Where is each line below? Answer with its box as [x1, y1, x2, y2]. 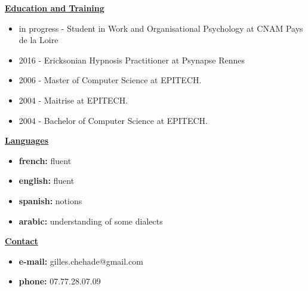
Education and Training [5, 2, 104, 14]
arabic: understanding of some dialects [19, 214, 163, 227]
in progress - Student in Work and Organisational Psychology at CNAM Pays [19, 22, 303, 34]
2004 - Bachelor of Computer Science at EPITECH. [19, 114, 208, 126]
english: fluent [19, 174, 75, 187]
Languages [5, 134, 49, 147]
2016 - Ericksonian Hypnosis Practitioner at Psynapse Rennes [19, 53, 245, 66]
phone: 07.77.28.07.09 [19, 275, 101, 287]
